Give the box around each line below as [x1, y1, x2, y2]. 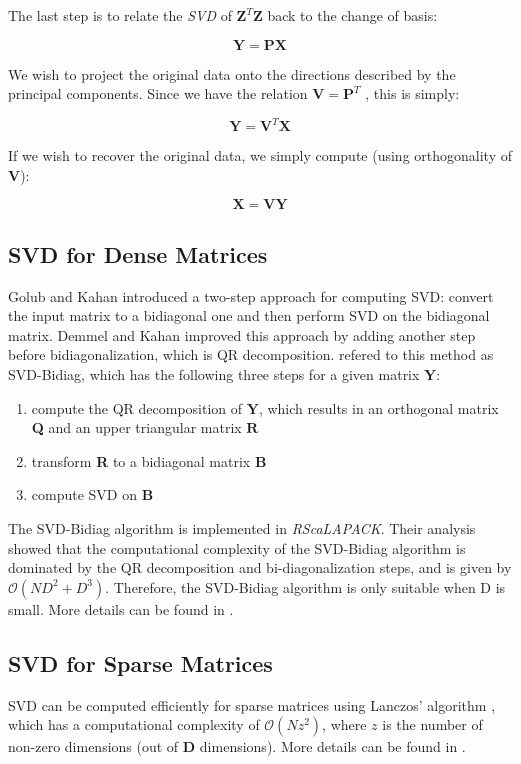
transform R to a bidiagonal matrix [31, 450, 251, 471]
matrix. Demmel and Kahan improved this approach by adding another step [8, 324, 476, 345]
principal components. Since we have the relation [8, 83, 308, 104]
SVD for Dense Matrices [8, 238, 268, 269]
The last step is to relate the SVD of [8, 5, 232, 25]
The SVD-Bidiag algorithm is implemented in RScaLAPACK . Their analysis [8, 518, 476, 539]
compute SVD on [31, 484, 137, 505]
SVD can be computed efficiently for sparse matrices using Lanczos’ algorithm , [8, 694, 496, 715]
